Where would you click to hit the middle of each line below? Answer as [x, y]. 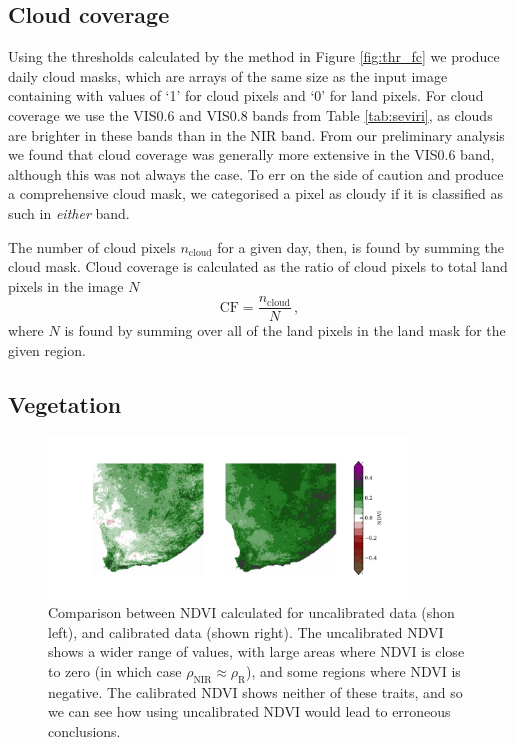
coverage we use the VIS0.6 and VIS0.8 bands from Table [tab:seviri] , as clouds [250, 114]
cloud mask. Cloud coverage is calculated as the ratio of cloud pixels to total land [258, 266]
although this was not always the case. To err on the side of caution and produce [256, 173]
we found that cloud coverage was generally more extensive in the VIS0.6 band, [251, 154]
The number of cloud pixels [92, 246]
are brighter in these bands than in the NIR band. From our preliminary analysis [256, 134]
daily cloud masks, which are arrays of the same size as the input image [228, 75]
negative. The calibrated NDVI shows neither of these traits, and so [255, 691]
